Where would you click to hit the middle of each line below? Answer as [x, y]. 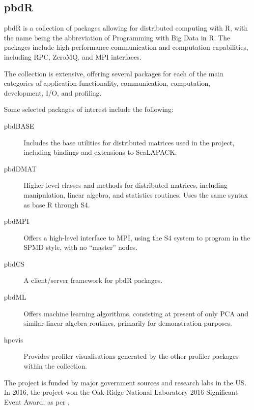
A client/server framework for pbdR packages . [93, 280]
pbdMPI [17, 221]
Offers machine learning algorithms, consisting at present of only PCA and [136, 313]
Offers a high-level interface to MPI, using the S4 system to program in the [137, 237]
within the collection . [56, 366]
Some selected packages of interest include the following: [89, 109]
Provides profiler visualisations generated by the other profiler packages [131, 356]
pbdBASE [19, 125]
